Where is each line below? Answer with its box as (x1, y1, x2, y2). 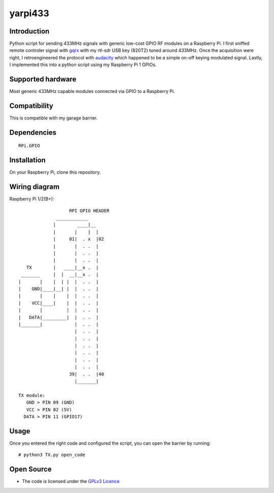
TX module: (18, 392, 46, 398)
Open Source (9, 465, 52, 474)
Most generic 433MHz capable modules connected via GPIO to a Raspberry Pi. (9, 88, 175, 94)
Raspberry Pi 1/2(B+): (9, 196, 54, 202)
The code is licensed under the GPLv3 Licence (22, 478, 120, 484)
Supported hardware (9, 75, 77, 84)
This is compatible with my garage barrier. (9, 115, 98, 121)
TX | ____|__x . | (26, 265, 99, 270)
